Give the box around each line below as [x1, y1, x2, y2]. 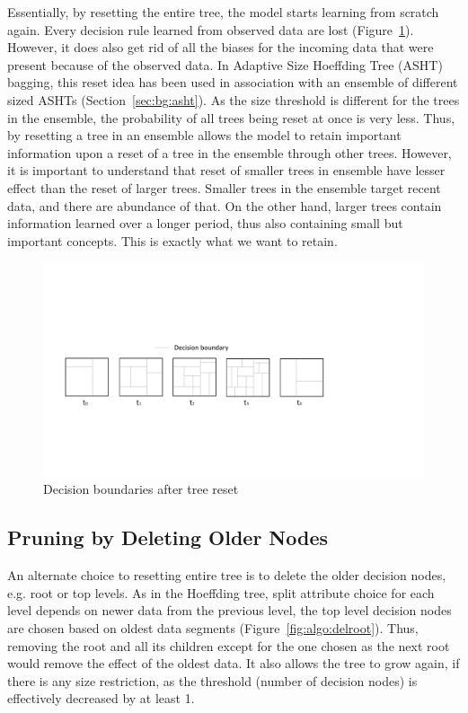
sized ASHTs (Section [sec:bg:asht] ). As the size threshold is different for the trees [7, 90, 460, 109]
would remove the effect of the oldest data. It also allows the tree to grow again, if [7, 654, 460, 673]
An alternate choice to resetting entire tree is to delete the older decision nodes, [7, 566, 446, 585]
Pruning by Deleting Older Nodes [7, 524, 329, 551]
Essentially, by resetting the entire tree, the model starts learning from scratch [7, 3, 439, 21]
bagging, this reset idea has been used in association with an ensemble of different [7, 73, 458, 92]
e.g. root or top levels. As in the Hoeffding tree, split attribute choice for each [7, 583, 435, 602]
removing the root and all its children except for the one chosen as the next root [7, 636, 450, 655]
